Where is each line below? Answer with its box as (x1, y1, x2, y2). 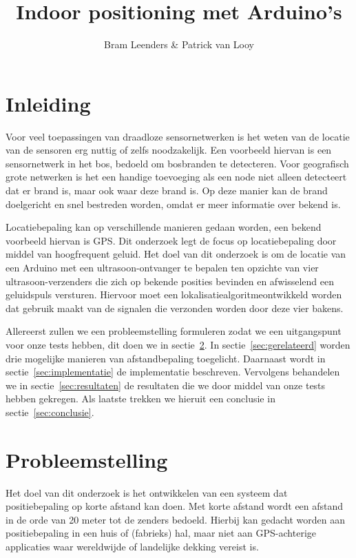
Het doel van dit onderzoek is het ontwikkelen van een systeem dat (6, 485, 288, 499)
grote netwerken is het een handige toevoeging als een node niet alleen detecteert (6, 169, 347, 184)
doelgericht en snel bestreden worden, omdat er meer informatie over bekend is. (6, 196, 341, 211)
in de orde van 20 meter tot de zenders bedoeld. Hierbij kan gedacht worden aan (6, 512, 345, 526)
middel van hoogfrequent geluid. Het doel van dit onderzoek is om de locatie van (6, 247, 346, 261)
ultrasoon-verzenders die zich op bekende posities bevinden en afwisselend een (6, 273, 334, 288)
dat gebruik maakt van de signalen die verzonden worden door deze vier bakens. (6, 300, 344, 315)
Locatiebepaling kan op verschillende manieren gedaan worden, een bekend (6, 220, 322, 234)
